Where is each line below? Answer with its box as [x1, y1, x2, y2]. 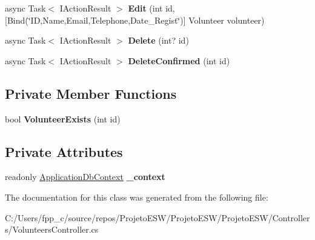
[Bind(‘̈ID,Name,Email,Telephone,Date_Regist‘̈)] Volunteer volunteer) [5, 13, 265, 26]
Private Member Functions [5, 84, 177, 102]
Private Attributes [5, 142, 123, 161]
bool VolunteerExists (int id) [5, 112, 121, 125]
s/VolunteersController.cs [5, 223, 99, 236]
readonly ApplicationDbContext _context [5, 170, 165, 183]
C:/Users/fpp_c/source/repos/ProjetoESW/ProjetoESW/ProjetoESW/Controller [5, 211, 310, 224]
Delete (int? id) [128, 34, 189, 47]
